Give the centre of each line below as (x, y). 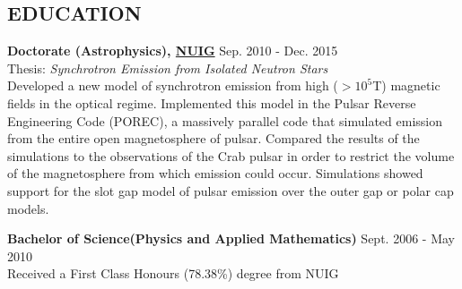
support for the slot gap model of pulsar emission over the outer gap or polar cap (231, 190)
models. (28, 208)
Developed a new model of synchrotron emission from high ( (173, 85)
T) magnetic (406, 85)
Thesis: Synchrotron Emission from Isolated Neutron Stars (168, 68)
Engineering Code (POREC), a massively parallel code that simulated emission (225, 120)
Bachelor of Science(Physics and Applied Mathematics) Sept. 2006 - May (231, 238)
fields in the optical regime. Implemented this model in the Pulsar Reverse (212, 102)
